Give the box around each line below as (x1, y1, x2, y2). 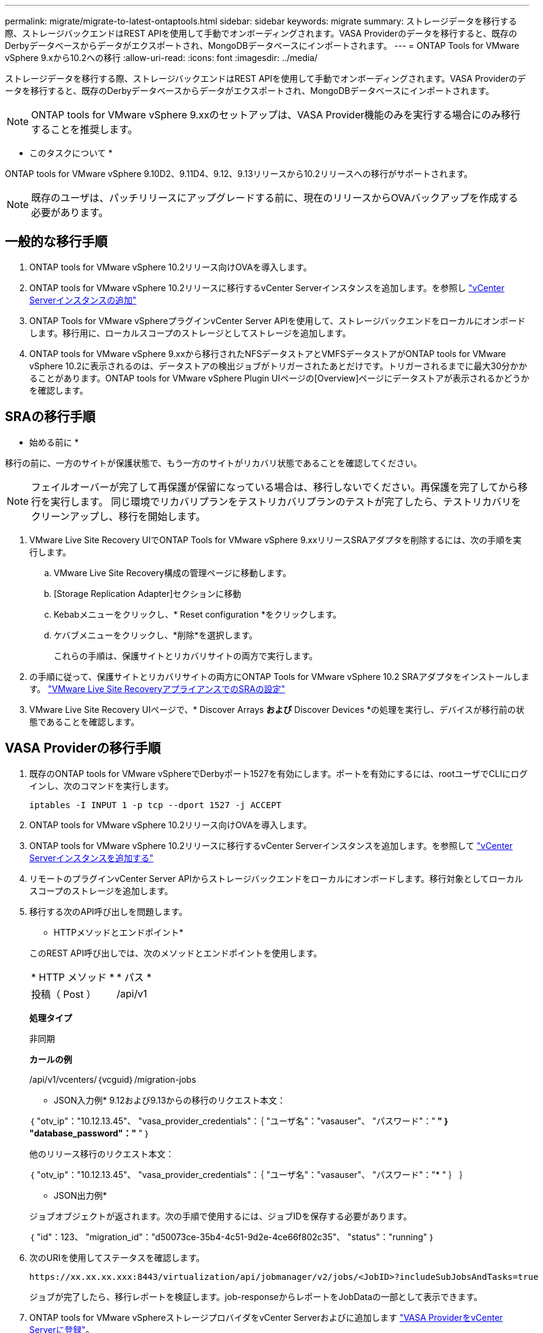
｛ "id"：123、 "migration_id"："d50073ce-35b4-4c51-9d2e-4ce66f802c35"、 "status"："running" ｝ (29, 1231, 435, 1242)
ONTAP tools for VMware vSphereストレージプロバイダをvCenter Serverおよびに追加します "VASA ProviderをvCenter (29, 1312, 503, 1323)
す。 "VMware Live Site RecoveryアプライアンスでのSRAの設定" (29, 683, 286, 694)
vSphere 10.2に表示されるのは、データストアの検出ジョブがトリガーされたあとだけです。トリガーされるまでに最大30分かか (29, 360, 527, 371)
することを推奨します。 (31, 123, 138, 135)
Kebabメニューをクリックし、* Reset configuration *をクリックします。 (54, 609, 342, 620)
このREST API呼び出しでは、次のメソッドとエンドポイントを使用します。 (29, 947, 322, 958)
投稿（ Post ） (31, 988, 96, 1000)
